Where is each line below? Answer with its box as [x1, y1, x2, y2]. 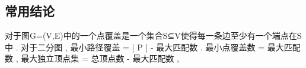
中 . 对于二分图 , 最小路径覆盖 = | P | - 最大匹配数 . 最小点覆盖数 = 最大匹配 [5, 40, 301, 53]
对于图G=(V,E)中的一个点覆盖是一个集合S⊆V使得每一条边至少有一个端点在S [5, 29, 302, 42]
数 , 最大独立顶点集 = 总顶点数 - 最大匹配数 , [5, 52, 179, 64]
